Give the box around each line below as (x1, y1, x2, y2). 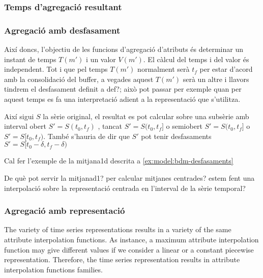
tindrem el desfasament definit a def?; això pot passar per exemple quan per (4, 84, 242, 94)
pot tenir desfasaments (141, 130, 212, 141)
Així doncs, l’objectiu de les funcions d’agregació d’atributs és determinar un (4, 44, 243, 54)
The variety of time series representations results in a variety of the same (4, 224, 231, 235)
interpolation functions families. (4, 264, 103, 274)
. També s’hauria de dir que (43, 130, 130, 141)
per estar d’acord (199, 64, 253, 74)
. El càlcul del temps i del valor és (143, 53, 249, 64)
